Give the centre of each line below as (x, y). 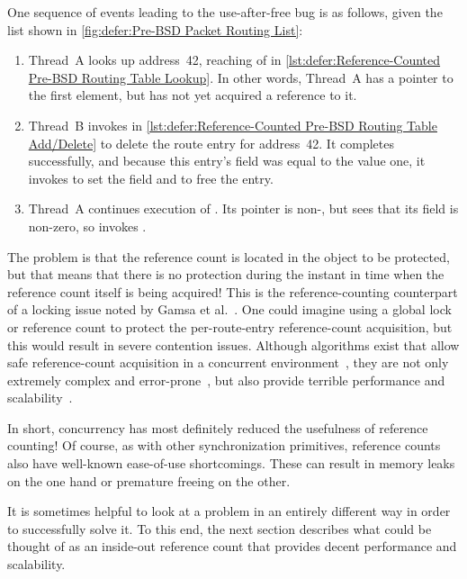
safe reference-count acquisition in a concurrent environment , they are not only (228, 362)
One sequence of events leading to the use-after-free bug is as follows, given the (225, 12)
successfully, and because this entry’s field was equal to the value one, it (227, 161)
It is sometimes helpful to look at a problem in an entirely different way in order (229, 511)
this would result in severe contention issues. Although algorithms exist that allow (233, 344)
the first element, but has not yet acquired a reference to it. (193, 95)
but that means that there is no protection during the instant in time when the (226, 274)
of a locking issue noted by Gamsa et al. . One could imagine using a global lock (229, 309)
